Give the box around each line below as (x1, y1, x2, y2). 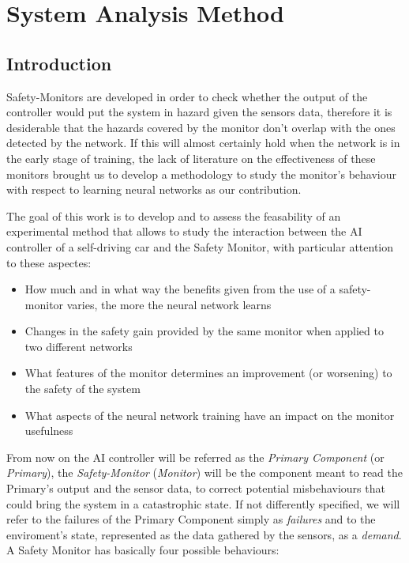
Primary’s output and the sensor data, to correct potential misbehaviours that (6, 480, 385, 497)
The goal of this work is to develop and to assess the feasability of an (6, 207, 341, 224)
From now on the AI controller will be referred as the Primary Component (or (6, 448, 385, 465)
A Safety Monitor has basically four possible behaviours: (6, 542, 280, 558)
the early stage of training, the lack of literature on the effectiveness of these (6, 149, 376, 166)
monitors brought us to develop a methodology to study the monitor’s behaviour (6, 165, 397, 182)
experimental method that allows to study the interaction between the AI (6, 223, 362, 240)
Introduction (6, 51, 112, 75)
